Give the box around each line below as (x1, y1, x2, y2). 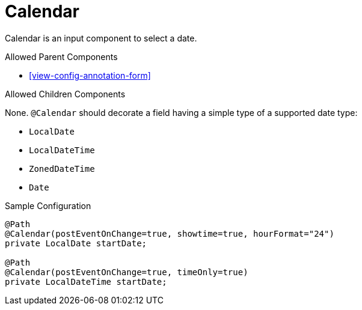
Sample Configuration (5, 200, 91, 211)
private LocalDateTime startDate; (5, 276, 167, 287)
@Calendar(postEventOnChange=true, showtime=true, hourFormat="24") (5, 228, 334, 239)
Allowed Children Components (5, 88, 126, 99)
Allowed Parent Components (5, 51, 118, 62)
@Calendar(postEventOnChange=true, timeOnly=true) (5, 267, 248, 277)
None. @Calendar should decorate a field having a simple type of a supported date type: (5, 107, 358, 118)
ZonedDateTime (29, 163, 95, 174)
